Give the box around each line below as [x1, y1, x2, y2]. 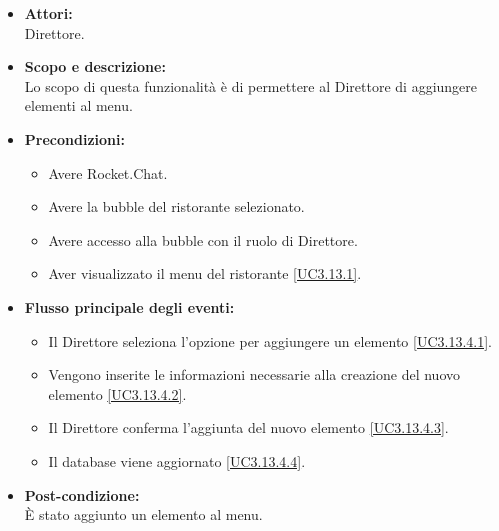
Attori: [24, 3, 73, 23]
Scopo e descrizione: [24, 56, 166, 77]
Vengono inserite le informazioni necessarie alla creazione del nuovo [48, 364, 461, 385]
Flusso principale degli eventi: [24, 296, 235, 317]
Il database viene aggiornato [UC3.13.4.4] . [48, 450, 306, 471]
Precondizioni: [24, 128, 125, 149]
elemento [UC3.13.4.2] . [48, 383, 187, 404]
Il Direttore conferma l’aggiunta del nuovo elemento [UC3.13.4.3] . [48, 417, 449, 438]
